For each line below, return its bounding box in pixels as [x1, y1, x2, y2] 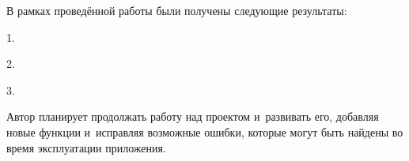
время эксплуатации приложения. [6, 139, 166, 155]
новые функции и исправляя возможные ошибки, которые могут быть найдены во [6, 123, 403, 140]
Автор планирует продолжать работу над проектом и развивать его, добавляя [6, 108, 379, 125]
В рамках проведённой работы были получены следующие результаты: [6, 2, 347, 18]
